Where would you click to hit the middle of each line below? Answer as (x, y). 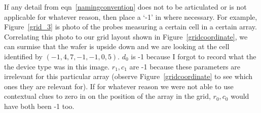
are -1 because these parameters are (185, 66)
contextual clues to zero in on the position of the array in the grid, (107, 96)
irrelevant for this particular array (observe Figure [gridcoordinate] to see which (128, 76)
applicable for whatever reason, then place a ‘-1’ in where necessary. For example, (131, 16)
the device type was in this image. (57, 66)
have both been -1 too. (39, 106)
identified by (23, 56)
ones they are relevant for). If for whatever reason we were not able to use (119, 86)
